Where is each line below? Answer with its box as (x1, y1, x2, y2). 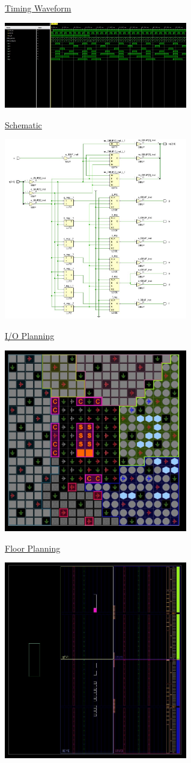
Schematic (5, 118, 42, 131)
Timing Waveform (5, 2, 71, 14)
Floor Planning (5, 541, 61, 554)
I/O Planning (5, 329, 55, 342)
